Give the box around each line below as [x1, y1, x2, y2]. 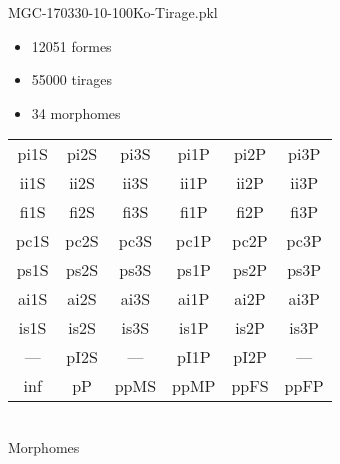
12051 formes [31, 35, 112, 56]
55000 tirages [31, 69, 113, 90]
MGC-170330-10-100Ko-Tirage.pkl [8, 2, 218, 22]
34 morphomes [31, 102, 121, 123]
